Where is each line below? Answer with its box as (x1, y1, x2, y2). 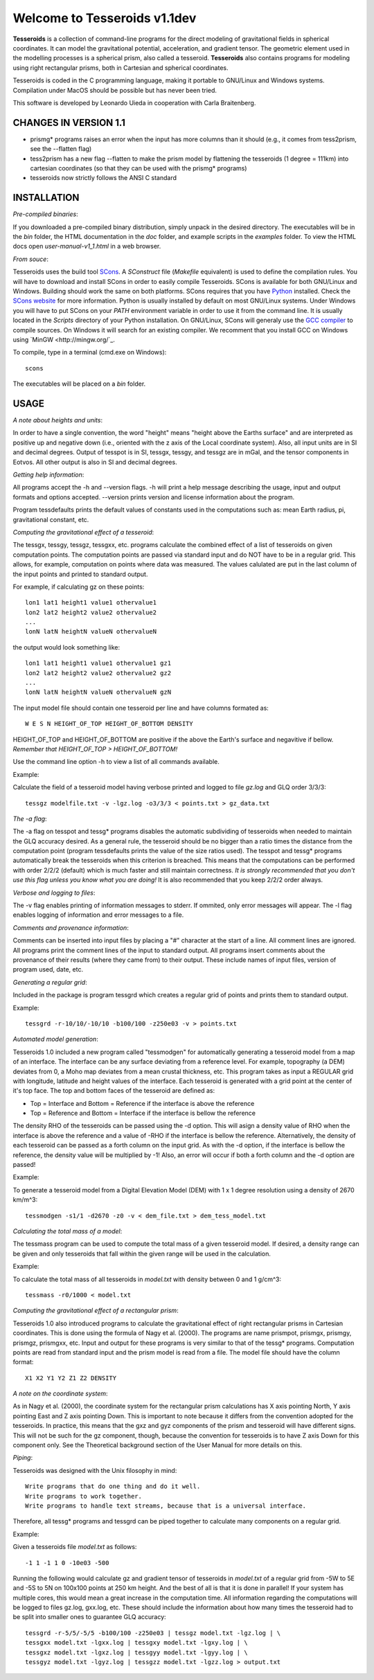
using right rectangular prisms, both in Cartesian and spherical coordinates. (12, 63, 229, 72)
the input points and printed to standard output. (12, 570, 148, 578)
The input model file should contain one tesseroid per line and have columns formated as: (12, 704, 269, 712)
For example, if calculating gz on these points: (12, 582, 145, 591)
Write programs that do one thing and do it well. (25, 1483, 201, 1490)
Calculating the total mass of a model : (12, 1226, 123, 1235)
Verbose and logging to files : (12, 888, 96, 897)
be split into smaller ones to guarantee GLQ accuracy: (12, 1613, 166, 1621)
